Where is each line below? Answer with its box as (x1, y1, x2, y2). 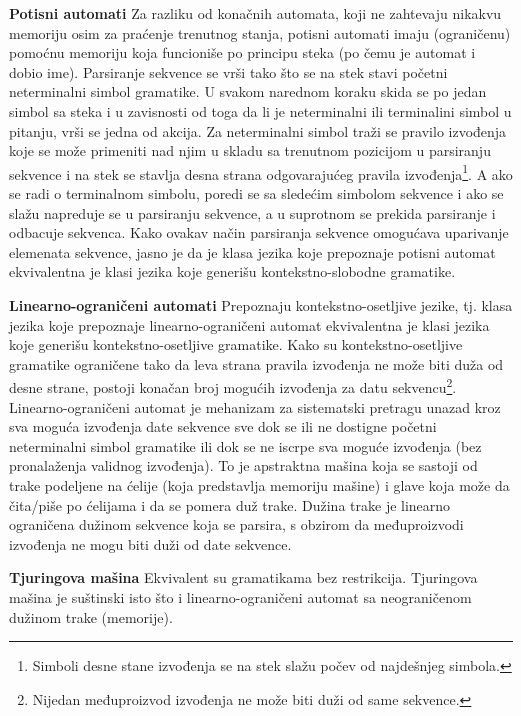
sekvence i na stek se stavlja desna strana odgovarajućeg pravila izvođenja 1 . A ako (9, 160, 513, 184)
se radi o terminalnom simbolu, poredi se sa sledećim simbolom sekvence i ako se (9, 183, 504, 203)
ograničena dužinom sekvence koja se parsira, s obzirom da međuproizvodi (9, 514, 464, 535)
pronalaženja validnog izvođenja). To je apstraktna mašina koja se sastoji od (9, 455, 478, 476)
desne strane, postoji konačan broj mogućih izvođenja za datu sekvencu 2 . (9, 374, 457, 397)
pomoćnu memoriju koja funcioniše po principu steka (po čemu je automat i (9, 42, 476, 63)
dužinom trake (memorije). (9, 606, 173, 627)
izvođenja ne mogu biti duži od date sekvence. (9, 533, 292, 554)
